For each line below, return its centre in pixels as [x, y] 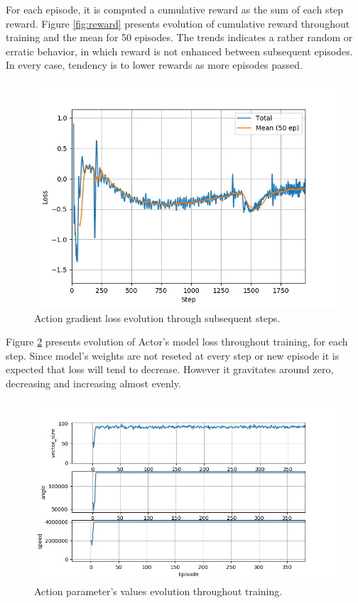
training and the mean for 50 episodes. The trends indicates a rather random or [179, 37]
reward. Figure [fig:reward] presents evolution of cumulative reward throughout [178, 23]
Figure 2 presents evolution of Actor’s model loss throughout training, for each [177, 342]
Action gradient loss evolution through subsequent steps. [157, 317]
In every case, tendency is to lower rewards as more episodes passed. [154, 65]
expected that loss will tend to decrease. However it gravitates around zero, [170, 369]
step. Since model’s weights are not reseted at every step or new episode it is [173, 355]
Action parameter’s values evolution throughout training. [158, 591]
